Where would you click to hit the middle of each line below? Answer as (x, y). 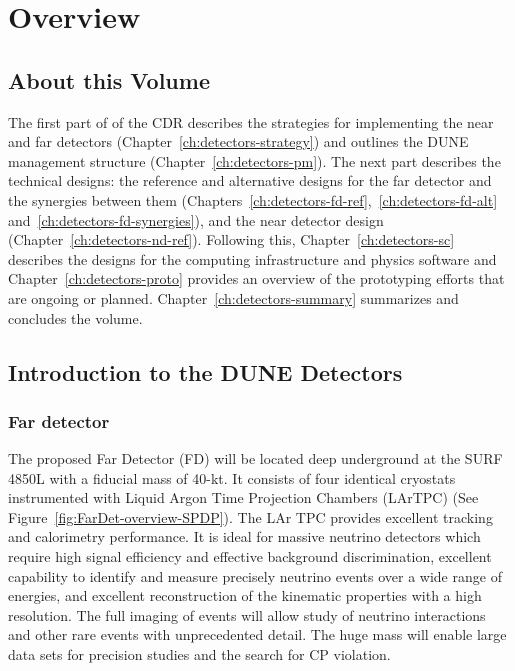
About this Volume (109, 79)
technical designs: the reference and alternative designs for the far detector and (250, 180)
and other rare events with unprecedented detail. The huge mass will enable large (257, 634)
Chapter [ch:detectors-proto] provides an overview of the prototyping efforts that (256, 278)
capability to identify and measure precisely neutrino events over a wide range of (255, 575)
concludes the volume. (75, 317)
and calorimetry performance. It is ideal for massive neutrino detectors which (244, 536)
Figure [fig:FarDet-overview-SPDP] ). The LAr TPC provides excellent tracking (250, 516)
